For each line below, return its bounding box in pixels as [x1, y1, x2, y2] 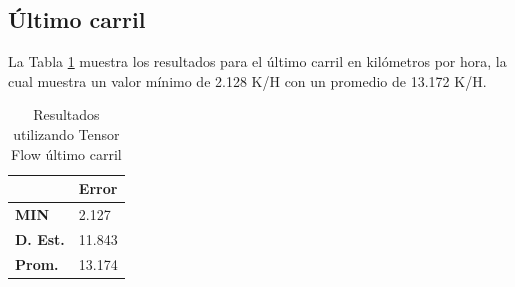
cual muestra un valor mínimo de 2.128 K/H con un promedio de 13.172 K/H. [8, 70, 487, 91]
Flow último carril [11, 143, 122, 164]
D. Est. [15, 228, 65, 249]
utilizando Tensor [13, 123, 120, 144]
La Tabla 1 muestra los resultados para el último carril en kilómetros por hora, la [8, 51, 507, 72]
